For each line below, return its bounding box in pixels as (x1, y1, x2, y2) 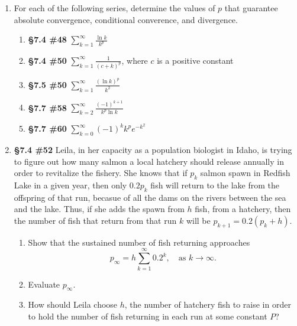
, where (121, 54, 148, 66)
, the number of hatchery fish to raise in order (124, 298, 291, 311)
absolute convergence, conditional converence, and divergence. (14, 13, 238, 25)
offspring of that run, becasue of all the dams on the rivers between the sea (14, 191, 286, 203)
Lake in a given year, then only (14, 179, 127, 191)
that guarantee (224, 2, 278, 14)
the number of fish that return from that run (14, 214, 177, 227)
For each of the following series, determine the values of (14, 2, 215, 14)
